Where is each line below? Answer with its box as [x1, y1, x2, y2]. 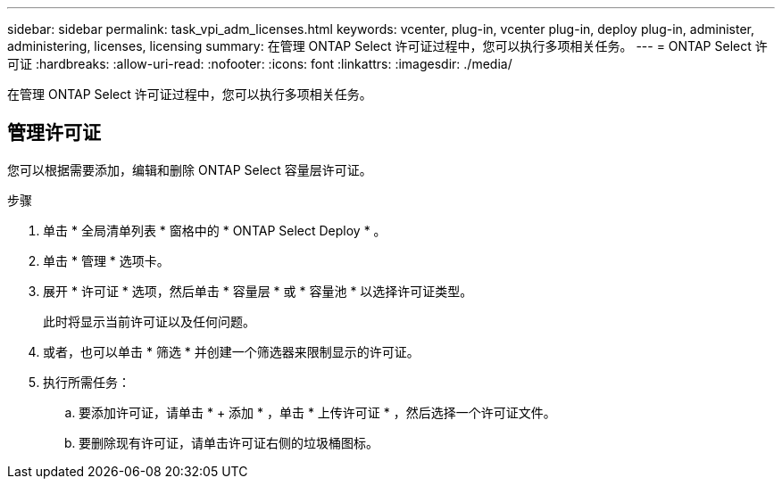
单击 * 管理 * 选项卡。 [43, 252, 170, 268]
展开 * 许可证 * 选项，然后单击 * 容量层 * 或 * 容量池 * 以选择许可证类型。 [43, 283, 473, 299]
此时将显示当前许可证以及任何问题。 [43, 313, 255, 329]
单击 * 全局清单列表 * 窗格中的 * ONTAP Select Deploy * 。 [43, 222, 387, 238]
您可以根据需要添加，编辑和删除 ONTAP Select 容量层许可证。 [7, 161, 372, 177]
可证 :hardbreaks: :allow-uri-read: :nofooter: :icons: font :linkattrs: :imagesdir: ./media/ [7, 56, 512, 71]
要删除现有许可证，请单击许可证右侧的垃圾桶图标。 [79, 434, 379, 450]
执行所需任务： [43, 374, 130, 390]
